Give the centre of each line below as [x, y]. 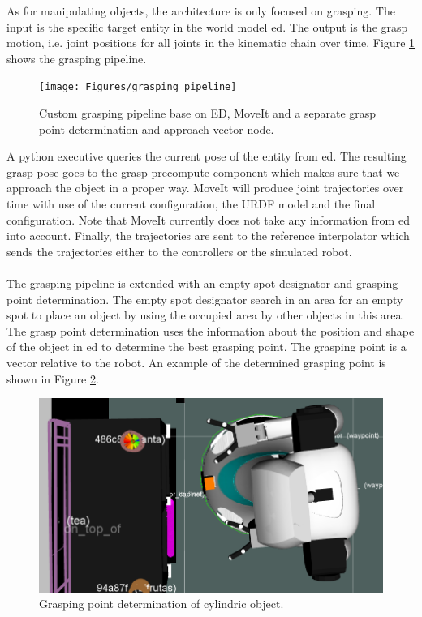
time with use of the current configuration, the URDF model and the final [191, 204]
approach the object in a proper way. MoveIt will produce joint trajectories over [205, 188]
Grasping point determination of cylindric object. [161, 604]
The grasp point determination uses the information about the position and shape [211, 330]
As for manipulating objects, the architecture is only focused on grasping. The [201, 11]
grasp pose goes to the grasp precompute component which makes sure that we [203, 171]
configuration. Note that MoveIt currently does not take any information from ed [208, 219]
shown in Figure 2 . [53, 378]
